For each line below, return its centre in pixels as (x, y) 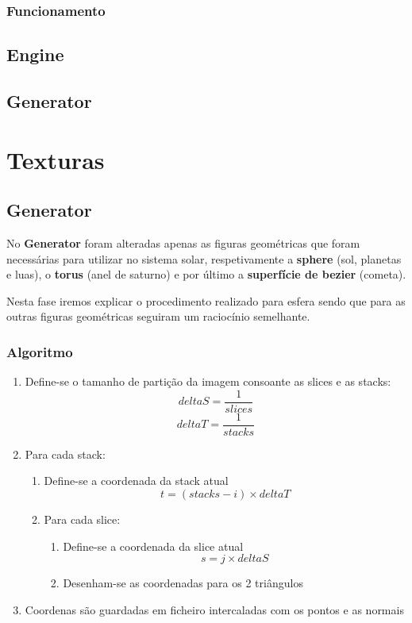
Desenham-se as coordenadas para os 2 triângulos (183, 583)
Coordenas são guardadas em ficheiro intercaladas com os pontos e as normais (214, 609)
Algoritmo (40, 351)
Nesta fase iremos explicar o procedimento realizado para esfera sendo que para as (206, 300)
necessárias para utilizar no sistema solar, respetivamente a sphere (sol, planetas (204, 258)
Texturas (56, 159)
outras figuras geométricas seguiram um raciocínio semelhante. (158, 316)
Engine (35, 54)
